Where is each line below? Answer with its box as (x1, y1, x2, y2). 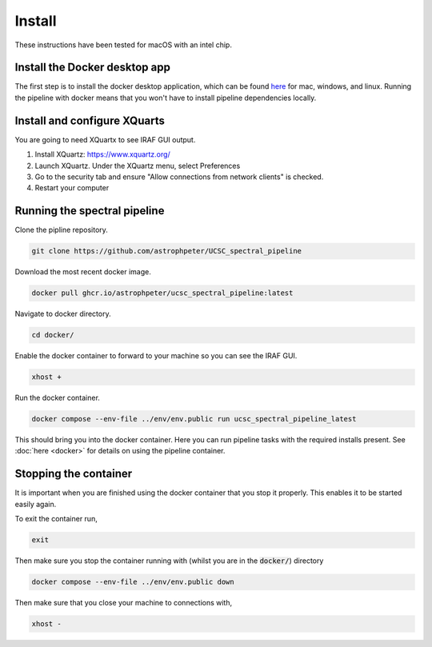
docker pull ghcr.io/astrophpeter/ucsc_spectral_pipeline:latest (31, 289, 294, 298)
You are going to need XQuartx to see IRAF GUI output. (14, 134, 196, 144)
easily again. (14, 499, 57, 509)
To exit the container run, (14, 514, 98, 524)
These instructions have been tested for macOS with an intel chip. (14, 40, 232, 50)
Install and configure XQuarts (14, 114, 166, 127)
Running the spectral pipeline (14, 204, 165, 218)
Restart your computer (34, 183, 110, 193)
